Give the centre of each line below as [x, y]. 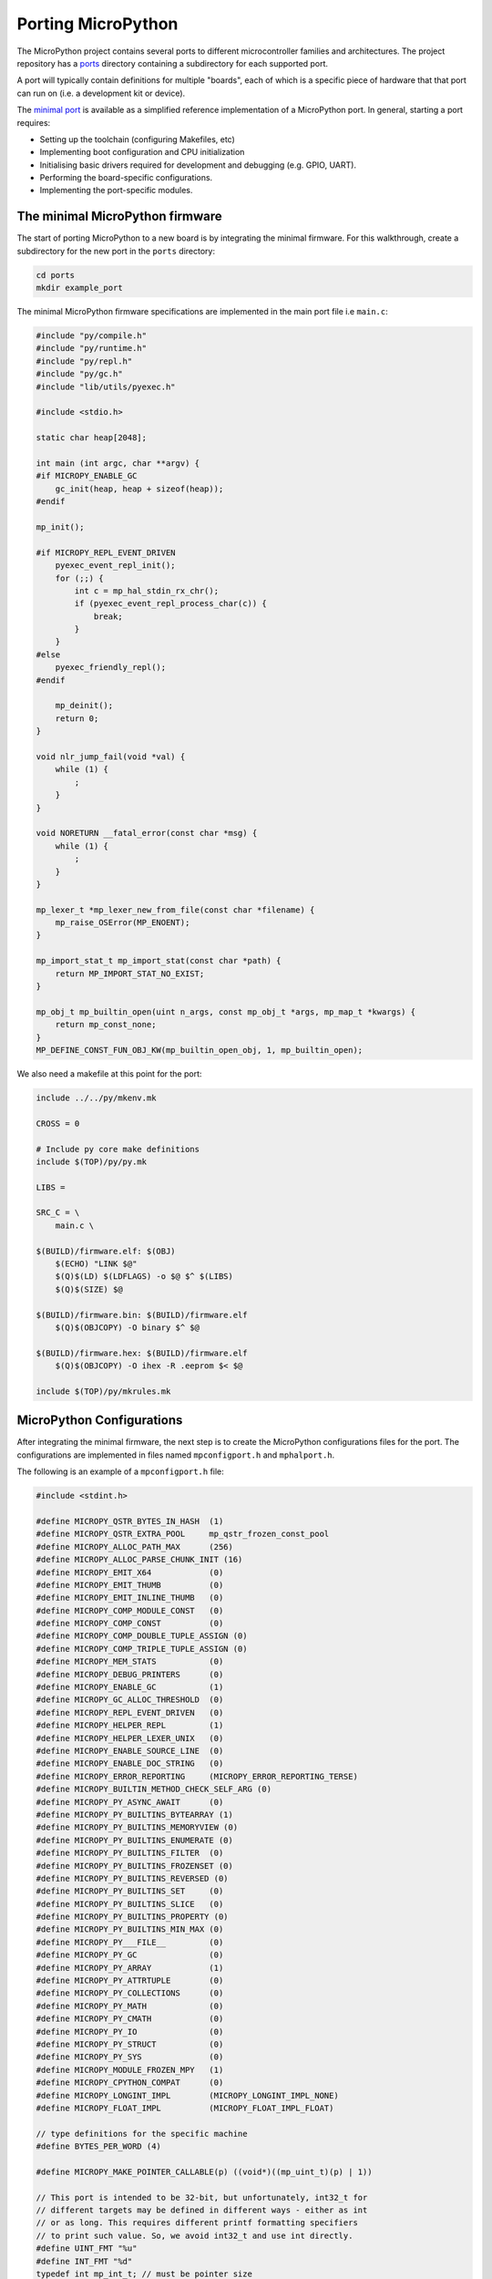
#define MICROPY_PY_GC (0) [130, 1955]
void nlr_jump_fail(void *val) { [111, 756]
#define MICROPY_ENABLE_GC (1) [130, 1687]
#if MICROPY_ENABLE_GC [87, 476]
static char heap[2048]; [92, 438]
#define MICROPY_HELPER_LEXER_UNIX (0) [130, 1738]
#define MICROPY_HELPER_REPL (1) [130, 1726]
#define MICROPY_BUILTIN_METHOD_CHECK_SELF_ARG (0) [154, 1789]
